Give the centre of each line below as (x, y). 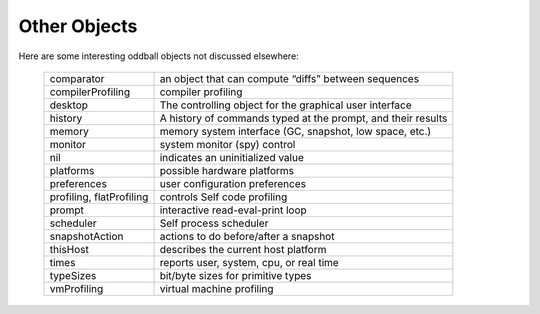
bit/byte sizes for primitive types (235, 275)
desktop (69, 105)
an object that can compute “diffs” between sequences (289, 78)
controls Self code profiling (223, 197)
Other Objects (78, 26)
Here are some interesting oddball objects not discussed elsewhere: (158, 56)
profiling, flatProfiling (99, 197)
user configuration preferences (233, 183)
